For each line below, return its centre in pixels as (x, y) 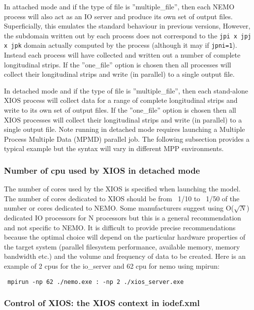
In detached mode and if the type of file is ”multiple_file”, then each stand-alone (126, 90)
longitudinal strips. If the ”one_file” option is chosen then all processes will (118, 64)
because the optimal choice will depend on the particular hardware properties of (125, 237)
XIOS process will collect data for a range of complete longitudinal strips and (121, 100)
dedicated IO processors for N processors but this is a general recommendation (123, 218)
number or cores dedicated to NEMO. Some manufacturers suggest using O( (119, 208)
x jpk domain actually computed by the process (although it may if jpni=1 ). (121, 45)
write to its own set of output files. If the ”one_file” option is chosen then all (120, 110)
